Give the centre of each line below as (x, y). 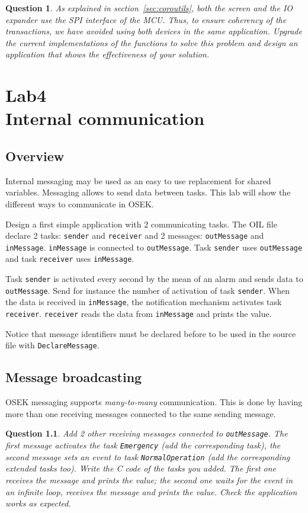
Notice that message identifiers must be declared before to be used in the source (151, 333)
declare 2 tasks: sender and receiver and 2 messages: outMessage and (135, 235)
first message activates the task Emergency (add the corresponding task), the (143, 445)
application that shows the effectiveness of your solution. (108, 54)
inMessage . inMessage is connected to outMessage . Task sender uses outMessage (154, 247)
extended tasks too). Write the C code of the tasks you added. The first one (141, 468)
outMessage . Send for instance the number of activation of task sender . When (147, 290)
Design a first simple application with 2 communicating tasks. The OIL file (141, 224)
